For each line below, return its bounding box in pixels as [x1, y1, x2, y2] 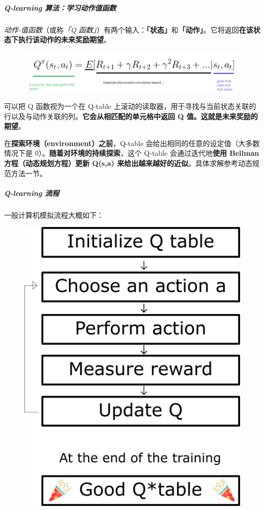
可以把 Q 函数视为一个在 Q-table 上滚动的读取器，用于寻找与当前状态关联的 [4, 101, 256, 111]
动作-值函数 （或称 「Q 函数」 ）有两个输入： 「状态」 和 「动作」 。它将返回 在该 [4, 24, 253, 35]
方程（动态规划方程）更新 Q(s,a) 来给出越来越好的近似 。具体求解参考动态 [4, 157, 252, 168]
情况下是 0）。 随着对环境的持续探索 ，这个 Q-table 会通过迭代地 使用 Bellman [4, 148, 259, 158]
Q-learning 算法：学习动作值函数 [4, 2, 116, 13]
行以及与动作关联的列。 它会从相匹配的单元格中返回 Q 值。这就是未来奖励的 [4, 110, 258, 121]
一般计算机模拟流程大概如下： [4, 209, 104, 220]
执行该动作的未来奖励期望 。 [18, 34, 111, 45]
